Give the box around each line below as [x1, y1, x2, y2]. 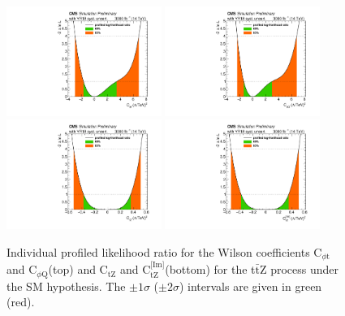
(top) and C [48, 261, 108, 278]
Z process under [259, 261, 339, 278]
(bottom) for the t [165, 261, 256, 278]
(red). [6, 293, 35, 310]
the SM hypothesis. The [6, 277, 126, 294]
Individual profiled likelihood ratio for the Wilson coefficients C [6, 243, 322, 260]
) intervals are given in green [179, 277, 322, 294]
